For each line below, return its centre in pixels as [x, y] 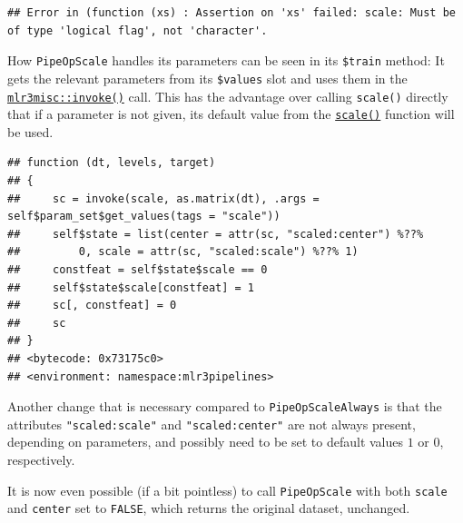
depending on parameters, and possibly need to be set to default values [206, 442]
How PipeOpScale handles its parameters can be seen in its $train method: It [226, 60]
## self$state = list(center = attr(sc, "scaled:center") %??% [216, 234]
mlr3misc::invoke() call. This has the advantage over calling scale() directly [228, 96]
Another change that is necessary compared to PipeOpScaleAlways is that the [225, 406]
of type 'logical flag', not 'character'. [138, 30]
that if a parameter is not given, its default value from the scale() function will [231, 114]
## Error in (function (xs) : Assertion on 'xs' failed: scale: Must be [231, 13]
